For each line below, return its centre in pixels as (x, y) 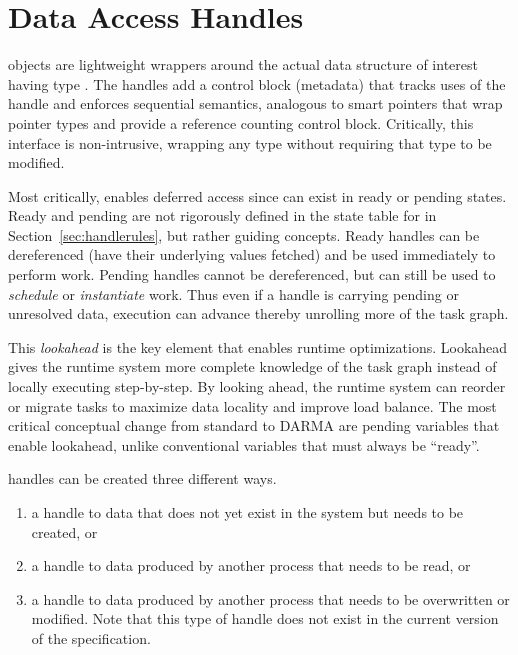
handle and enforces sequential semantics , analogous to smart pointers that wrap (255, 103)
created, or (64, 531)
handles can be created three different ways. (142, 478)
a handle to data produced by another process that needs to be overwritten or (270, 598)
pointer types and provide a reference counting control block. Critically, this (241, 122)
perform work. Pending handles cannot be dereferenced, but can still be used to (252, 274)
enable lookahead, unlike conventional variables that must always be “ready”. (244, 444)
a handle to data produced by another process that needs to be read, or (251, 565)
